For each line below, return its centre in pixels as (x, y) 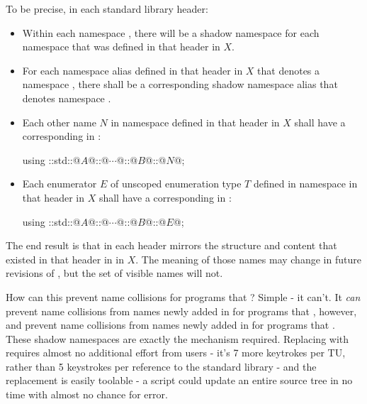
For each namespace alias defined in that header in (132, 70)
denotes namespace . (67, 98)
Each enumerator (60, 184)
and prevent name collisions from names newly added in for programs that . (170, 325)
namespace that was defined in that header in (121, 47)
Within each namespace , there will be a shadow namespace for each (171, 32)
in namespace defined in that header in (195, 122)
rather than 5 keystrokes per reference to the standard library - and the (161, 366)
